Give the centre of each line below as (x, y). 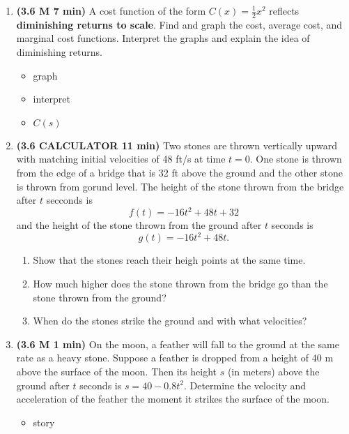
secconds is (69, 200)
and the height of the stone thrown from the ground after (139, 225)
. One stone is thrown (296, 159)
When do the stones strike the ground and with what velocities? (170, 321)
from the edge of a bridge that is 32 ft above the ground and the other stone (179, 172)
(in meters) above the (273, 371)
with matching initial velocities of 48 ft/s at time (121, 159)
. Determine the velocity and (245, 385)
